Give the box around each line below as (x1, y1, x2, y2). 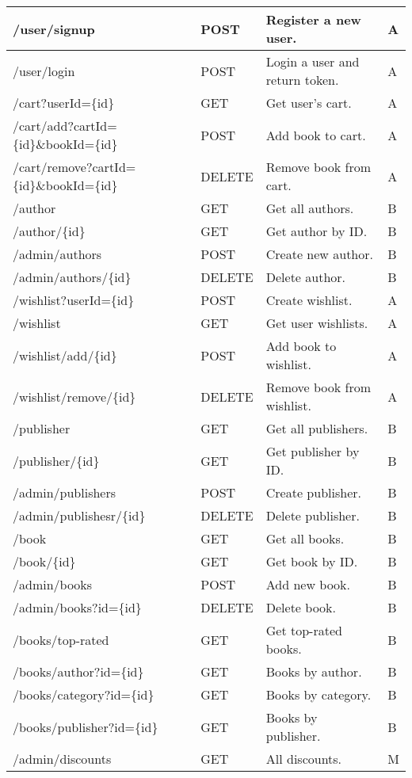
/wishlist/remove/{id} (13, 387, 136, 406)
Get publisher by (265, 442, 360, 460)
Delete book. (265, 598, 336, 616)
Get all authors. (265, 199, 354, 217)
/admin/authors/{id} (13, 268, 132, 286)
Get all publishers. (265, 419, 368, 437)
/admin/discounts (13, 749, 112, 768)
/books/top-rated (13, 630, 109, 649)
